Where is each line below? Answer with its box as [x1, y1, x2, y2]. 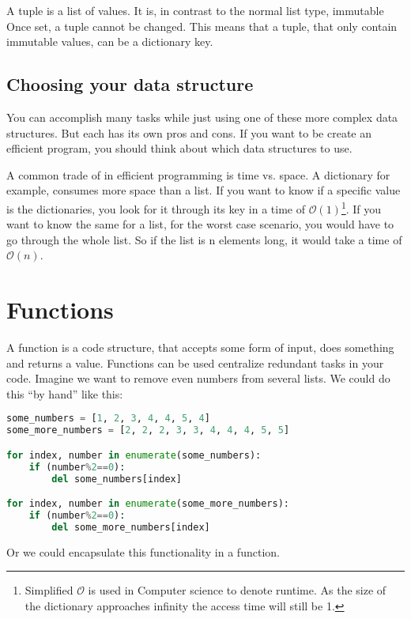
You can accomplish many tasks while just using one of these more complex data [6, 108, 398, 125]
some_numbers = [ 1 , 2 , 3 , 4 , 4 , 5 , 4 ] [6, 413, 210, 425]
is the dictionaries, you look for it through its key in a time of [6, 200, 305, 217]
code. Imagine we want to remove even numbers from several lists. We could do [6, 370, 390, 387]
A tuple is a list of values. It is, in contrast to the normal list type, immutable [6, 2, 384, 18]
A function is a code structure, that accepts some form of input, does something [6, 339, 394, 356]
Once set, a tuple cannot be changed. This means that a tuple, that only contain [6, 17, 398, 34]
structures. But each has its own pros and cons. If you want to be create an [6, 124, 371, 141]
